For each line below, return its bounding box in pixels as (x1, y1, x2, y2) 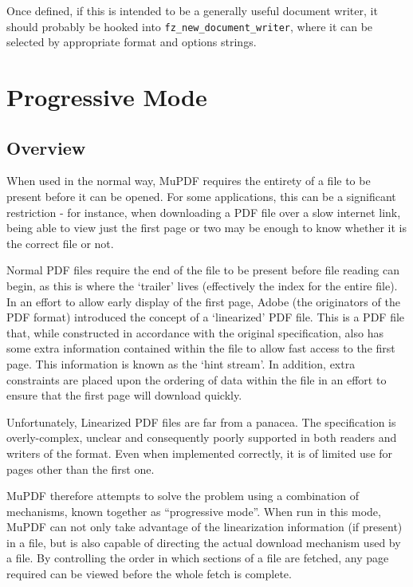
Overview (6, 135, 86, 160)
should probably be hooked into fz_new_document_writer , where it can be (6, 18, 373, 34)
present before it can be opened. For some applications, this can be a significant (6, 188, 396, 205)
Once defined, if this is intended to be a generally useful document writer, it (6, 2, 378, 18)
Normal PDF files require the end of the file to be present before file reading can (6, 262, 399, 278)
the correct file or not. (6, 234, 114, 251)
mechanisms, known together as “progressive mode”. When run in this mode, (6, 502, 381, 519)
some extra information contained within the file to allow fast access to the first (6, 340, 395, 357)
